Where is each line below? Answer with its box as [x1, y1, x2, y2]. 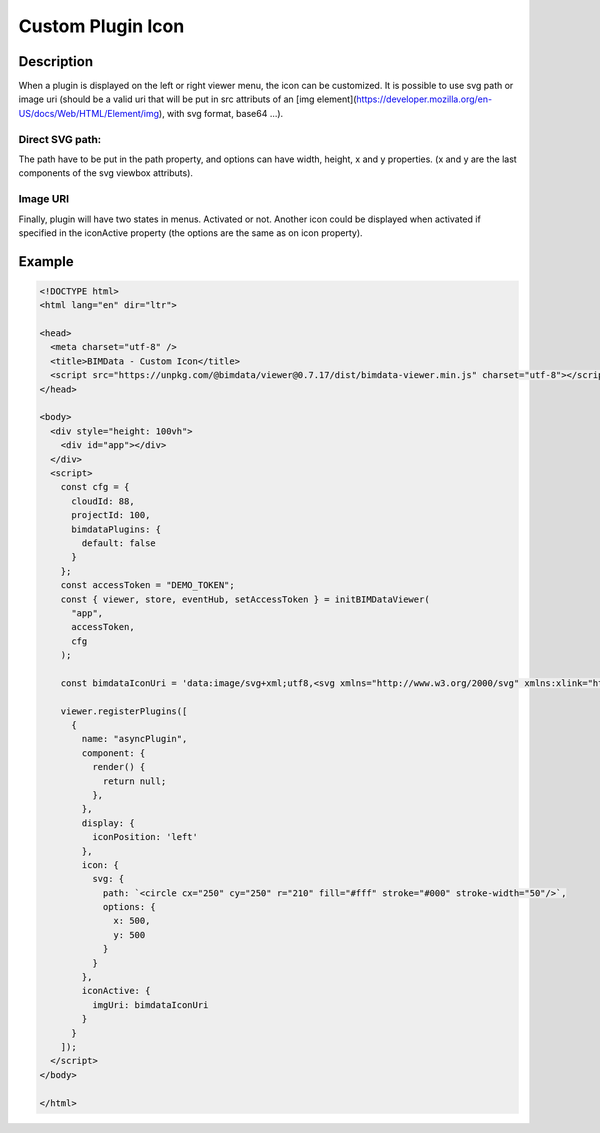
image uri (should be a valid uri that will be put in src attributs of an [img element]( [18, 93, 357, 105]
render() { [91, 761, 146, 773]
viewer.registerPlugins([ [60, 705, 188, 717]
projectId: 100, [71, 510, 151, 521]
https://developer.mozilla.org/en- [356, 93, 493, 105]
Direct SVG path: [18, 132, 102, 146]
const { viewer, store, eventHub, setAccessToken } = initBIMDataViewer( [60, 593, 430, 605]
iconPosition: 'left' [91, 831, 199, 843]
